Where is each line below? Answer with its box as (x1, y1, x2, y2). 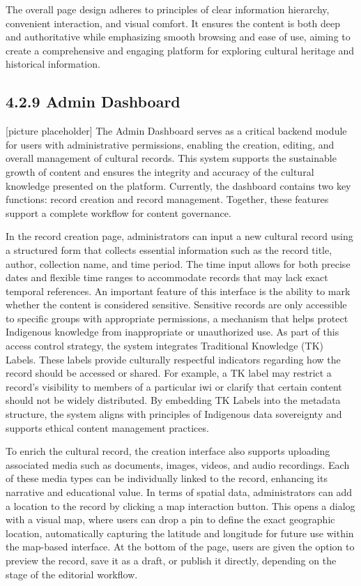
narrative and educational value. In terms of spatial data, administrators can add (6, 485, 353, 499)
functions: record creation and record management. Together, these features (6, 192, 329, 206)
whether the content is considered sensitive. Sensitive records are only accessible (6, 297, 347, 312)
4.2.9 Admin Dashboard (6, 91, 180, 112)
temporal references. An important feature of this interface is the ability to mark (6, 283, 351, 298)
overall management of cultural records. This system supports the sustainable (6, 151, 337, 165)
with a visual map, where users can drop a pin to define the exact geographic (6, 512, 335, 527)
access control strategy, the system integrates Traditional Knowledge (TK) (6, 338, 323, 353)
